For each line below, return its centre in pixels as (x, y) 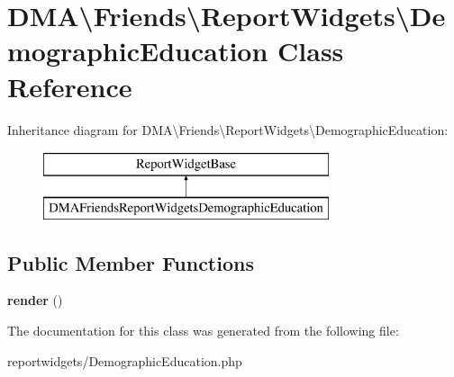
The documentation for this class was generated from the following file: (203, 331)
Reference (70, 86)
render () (35, 300)
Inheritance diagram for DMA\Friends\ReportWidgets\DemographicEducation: (228, 129)
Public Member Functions (131, 262)
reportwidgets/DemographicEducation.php (125, 360)
